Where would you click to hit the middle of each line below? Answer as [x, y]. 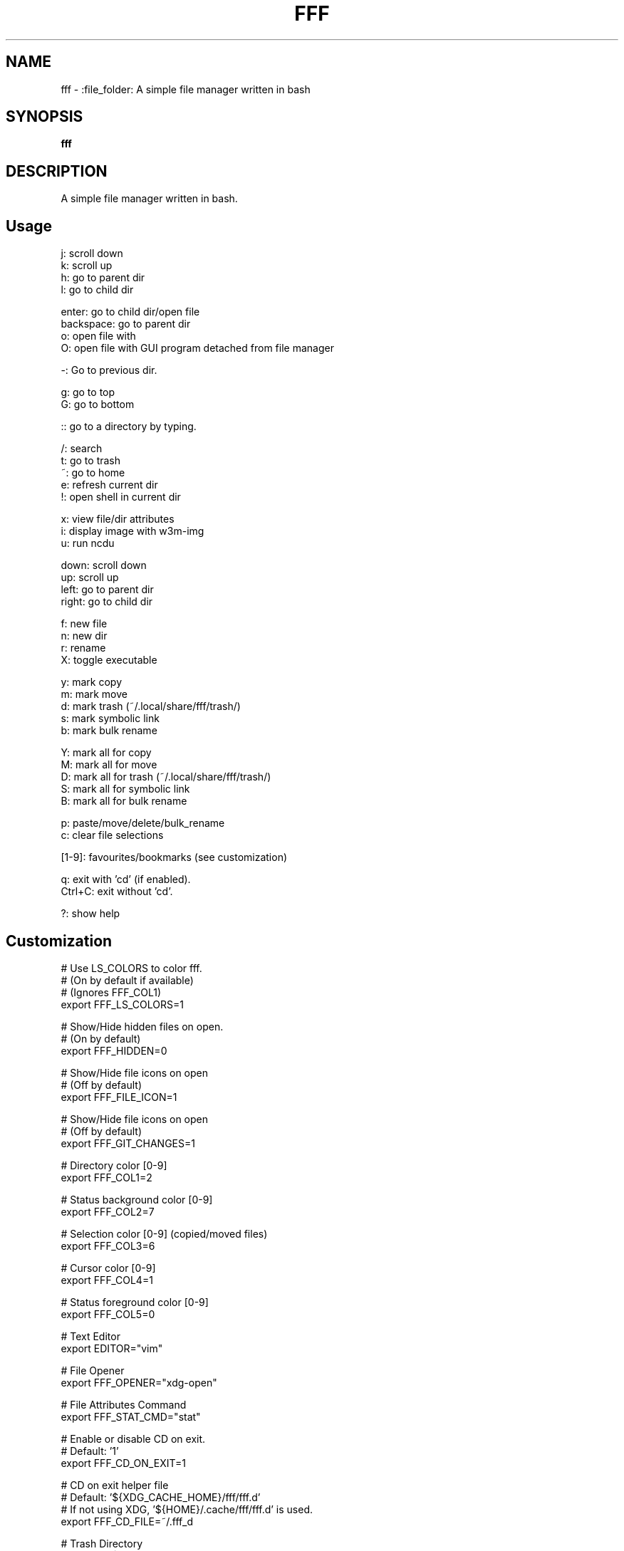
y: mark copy [92, 682]
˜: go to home [93, 473]
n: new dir [84, 636]
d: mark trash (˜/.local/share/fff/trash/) [151, 706]
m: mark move [94, 694]
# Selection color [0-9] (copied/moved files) [164, 1233]
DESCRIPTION [57, 171]
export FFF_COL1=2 [106, 1177]
